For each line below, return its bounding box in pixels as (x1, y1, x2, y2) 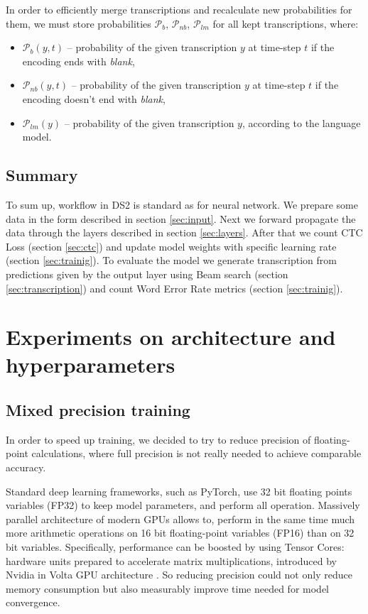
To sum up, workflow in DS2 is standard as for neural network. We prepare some (6, 197, 358, 212)
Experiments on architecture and (6, 322, 336, 351)
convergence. (6, 595, 60, 610)
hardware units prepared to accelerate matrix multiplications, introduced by (6, 553, 337, 568)
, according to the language (242, 115, 361, 130)
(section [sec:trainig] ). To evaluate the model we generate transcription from (6, 253, 337, 268)
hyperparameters (6, 350, 175, 379)
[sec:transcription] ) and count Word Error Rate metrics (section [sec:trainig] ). (6, 280, 343, 295)
